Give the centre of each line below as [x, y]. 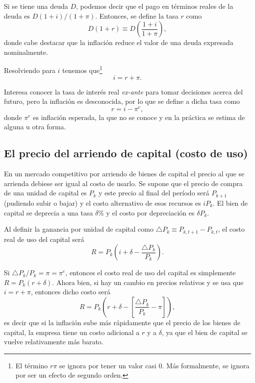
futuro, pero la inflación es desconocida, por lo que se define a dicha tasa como [122, 101]
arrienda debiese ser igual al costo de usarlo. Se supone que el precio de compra [123, 183]
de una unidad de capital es [45, 193]
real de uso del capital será [44, 239]
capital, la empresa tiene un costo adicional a [72, 332]
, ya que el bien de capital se [204, 332]
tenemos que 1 [82, 70]
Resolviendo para [30, 70]
